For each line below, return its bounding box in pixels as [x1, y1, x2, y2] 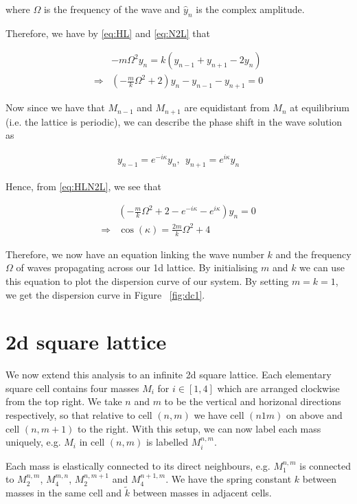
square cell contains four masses [5, 380, 139, 395]
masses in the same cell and [5, 485, 122, 500]
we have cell [194, 408, 244, 422]
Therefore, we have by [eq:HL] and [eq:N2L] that [5, 25, 211, 40]
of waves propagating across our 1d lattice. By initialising [16, 260, 258, 275]
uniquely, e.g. [5, 435, 61, 449]
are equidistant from [184, 100, 270, 115]
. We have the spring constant [165, 472, 292, 486]
